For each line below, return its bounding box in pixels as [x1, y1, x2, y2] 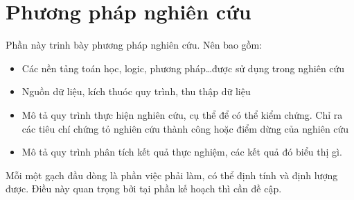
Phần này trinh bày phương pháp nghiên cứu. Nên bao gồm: [6, 37, 263, 52]
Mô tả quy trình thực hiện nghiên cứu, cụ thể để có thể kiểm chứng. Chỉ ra [21, 107, 343, 122]
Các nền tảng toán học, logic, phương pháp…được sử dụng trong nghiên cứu [21, 60, 345, 75]
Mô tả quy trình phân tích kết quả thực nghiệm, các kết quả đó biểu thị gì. [21, 144, 342, 159]
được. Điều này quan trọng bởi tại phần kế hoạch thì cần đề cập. [6, 181, 282, 196]
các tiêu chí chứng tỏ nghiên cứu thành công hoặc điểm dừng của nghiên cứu [21, 121, 349, 135]
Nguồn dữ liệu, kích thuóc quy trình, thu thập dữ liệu [21, 84, 251, 99]
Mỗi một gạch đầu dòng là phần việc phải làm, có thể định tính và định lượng [6, 167, 338, 182]
